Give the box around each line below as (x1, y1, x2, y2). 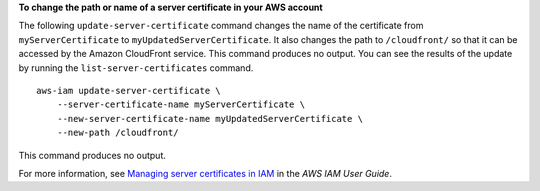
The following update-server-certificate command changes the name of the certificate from (18, 20, 424, 32)
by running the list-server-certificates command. (18, 61, 254, 74)
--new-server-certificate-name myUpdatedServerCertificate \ (56, 113, 364, 124)
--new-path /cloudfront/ (56, 127, 179, 139)
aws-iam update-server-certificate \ (36, 85, 222, 96)
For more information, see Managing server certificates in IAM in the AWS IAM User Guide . (18, 167, 392, 179)
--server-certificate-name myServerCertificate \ (56, 99, 305, 110)
